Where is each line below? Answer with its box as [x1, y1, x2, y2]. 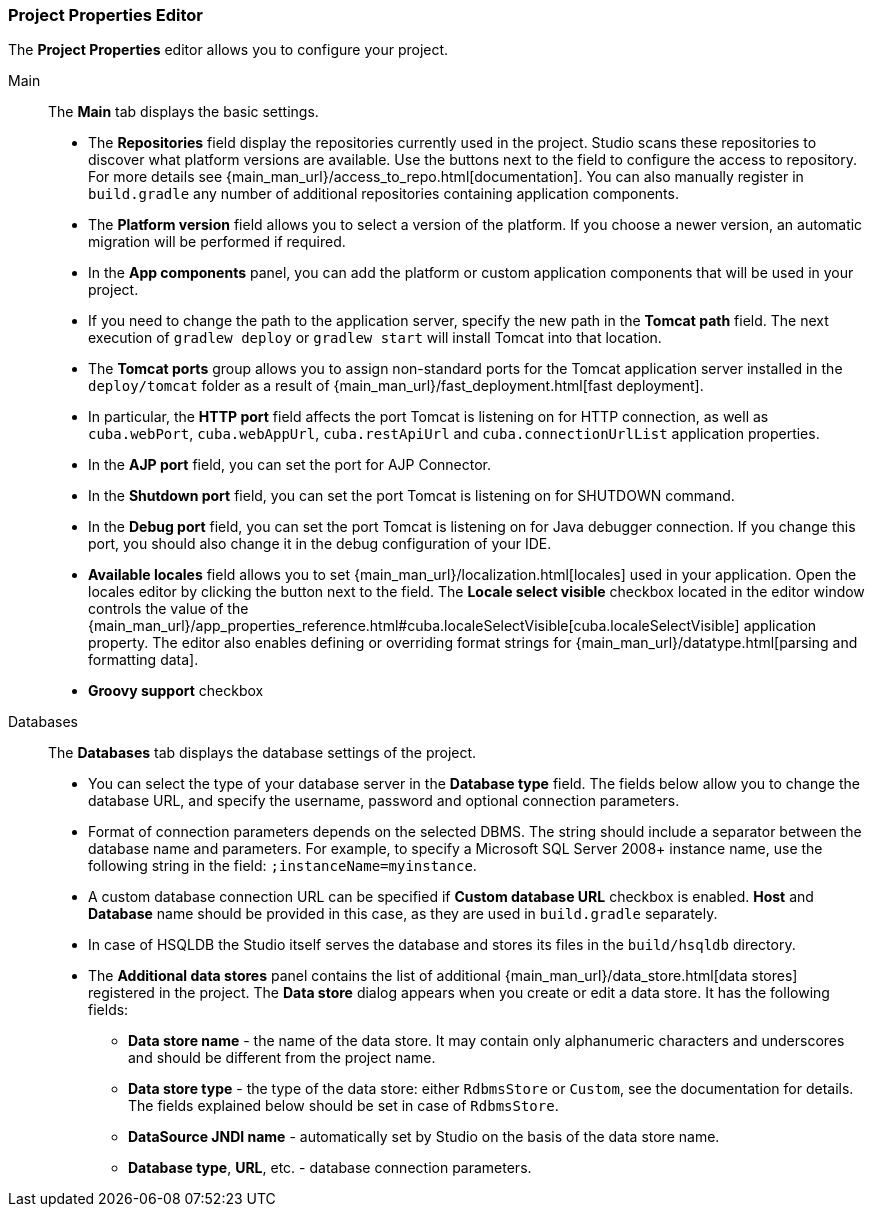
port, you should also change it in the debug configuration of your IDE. [88, 535, 552, 553]
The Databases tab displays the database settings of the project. [48, 744, 477, 762]
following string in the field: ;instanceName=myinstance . [88, 857, 477, 875]
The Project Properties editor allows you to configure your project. [8, 41, 449, 59]
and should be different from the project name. [128, 1049, 436, 1067]
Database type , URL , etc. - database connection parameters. [128, 1159, 532, 1177]
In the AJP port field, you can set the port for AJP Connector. [88, 456, 491, 474]
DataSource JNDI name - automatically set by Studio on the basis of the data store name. [128, 1128, 720, 1146]
